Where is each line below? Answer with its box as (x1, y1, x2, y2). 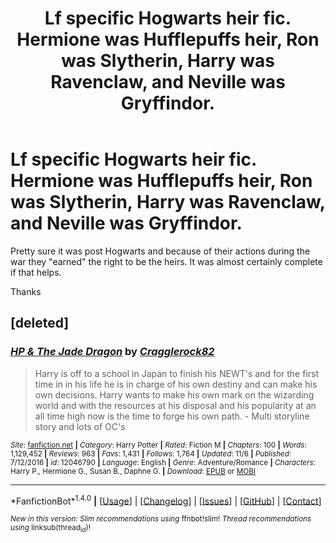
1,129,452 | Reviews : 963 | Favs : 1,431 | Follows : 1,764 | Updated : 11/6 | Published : (10, 448, 292, 459)
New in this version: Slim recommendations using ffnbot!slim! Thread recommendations (10, 514, 312, 524)
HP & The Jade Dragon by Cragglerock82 (10, 345, 215, 359)
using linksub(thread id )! (10, 523, 91, 534)
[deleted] (10, 315, 70, 332)
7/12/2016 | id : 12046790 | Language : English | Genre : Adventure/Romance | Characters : (10, 457, 316, 467)
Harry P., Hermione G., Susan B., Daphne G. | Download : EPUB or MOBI (10, 466, 256, 476)
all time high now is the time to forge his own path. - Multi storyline (34, 410, 310, 422)
